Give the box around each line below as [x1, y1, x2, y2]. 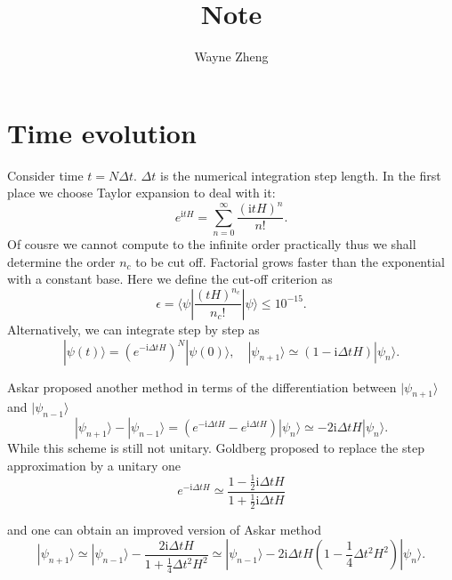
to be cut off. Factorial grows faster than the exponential [135, 252, 445, 270]
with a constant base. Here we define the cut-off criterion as [7, 270, 333, 288]
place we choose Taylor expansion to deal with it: [7, 183, 276, 202]
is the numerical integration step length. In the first [159, 165, 441, 184]
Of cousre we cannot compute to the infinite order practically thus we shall [7, 235, 416, 254]
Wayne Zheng [194, 47, 269, 66]
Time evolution [7, 114, 197, 150]
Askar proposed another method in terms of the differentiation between [7, 377, 397, 396]
